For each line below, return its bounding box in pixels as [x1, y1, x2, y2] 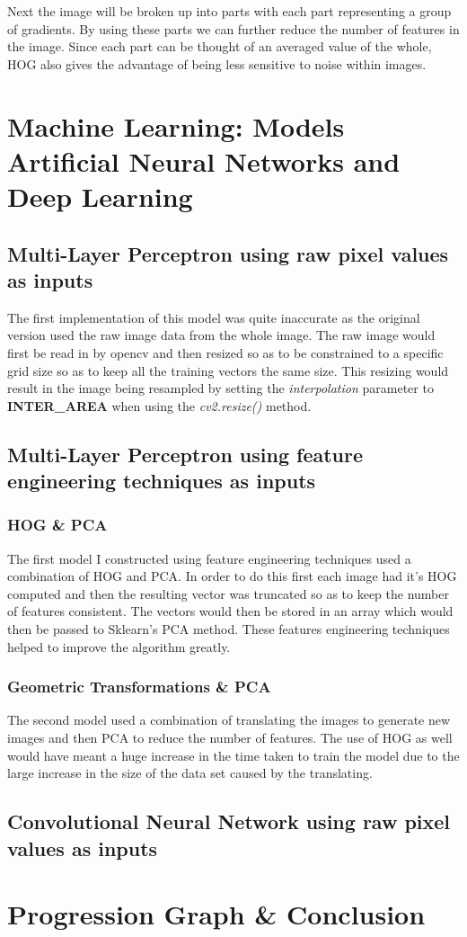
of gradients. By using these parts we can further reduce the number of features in [7, 19, 460, 38]
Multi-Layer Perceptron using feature [7, 440, 364, 468]
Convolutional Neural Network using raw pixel [7, 808, 451, 835]
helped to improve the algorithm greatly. [7, 637, 231, 656]
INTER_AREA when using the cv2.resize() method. [7, 396, 312, 415]
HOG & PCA [7, 513, 108, 536]
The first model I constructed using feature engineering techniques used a [7, 549, 411, 567]
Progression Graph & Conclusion [7, 896, 426, 933]
